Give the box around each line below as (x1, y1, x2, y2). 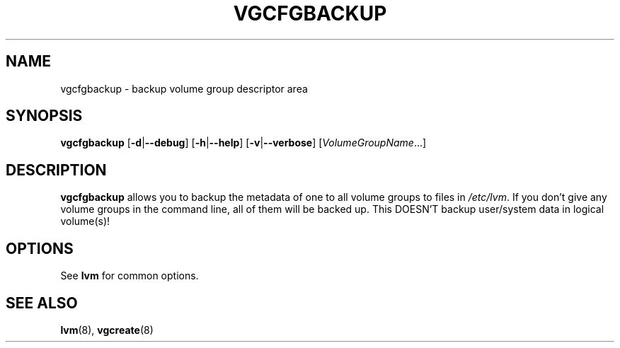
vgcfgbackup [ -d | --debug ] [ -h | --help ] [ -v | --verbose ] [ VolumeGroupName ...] (60, 137, 427, 149)
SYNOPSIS (6, 107, 83, 125)
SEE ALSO (6, 294, 78, 312)
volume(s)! (60, 215, 110, 228)
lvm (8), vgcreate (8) (60, 323, 154, 336)
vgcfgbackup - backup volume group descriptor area (60, 82, 308, 95)
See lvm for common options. (60, 269, 199, 282)
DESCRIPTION (6, 161, 107, 179)
